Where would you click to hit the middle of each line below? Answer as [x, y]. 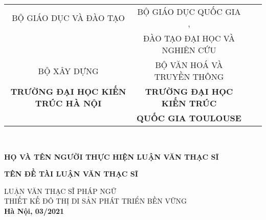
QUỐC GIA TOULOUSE [189, 118]
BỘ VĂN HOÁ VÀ [189, 65]
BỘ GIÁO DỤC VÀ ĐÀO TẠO [68, 17]
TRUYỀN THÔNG [189, 76]
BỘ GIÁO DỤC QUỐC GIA [189, 12]
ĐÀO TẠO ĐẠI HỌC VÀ [189, 38]
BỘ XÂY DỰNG [68, 71]
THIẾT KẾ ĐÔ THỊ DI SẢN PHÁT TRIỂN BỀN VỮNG [95, 201]
